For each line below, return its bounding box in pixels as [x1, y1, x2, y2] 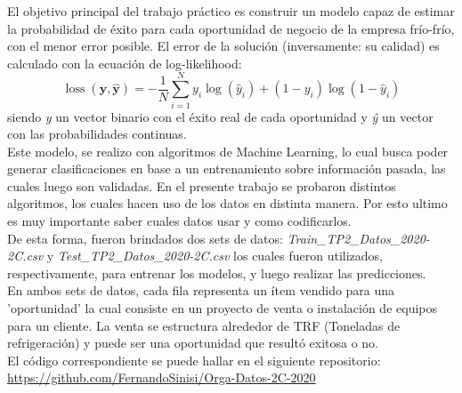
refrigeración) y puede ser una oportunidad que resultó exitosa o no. [7, 333, 379, 352]
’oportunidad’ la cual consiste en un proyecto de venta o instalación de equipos [7, 299, 438, 317]
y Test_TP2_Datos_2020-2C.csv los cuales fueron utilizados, [46, 246, 383, 265]
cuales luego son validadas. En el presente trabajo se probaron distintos [7, 176, 396, 195]
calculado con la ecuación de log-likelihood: [7, 53, 242, 72]
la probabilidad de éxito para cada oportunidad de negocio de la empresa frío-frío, [7, 19, 455, 37]
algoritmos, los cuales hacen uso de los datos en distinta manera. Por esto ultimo [7, 194, 448, 213]
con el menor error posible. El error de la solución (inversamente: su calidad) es [7, 36, 440, 55]
